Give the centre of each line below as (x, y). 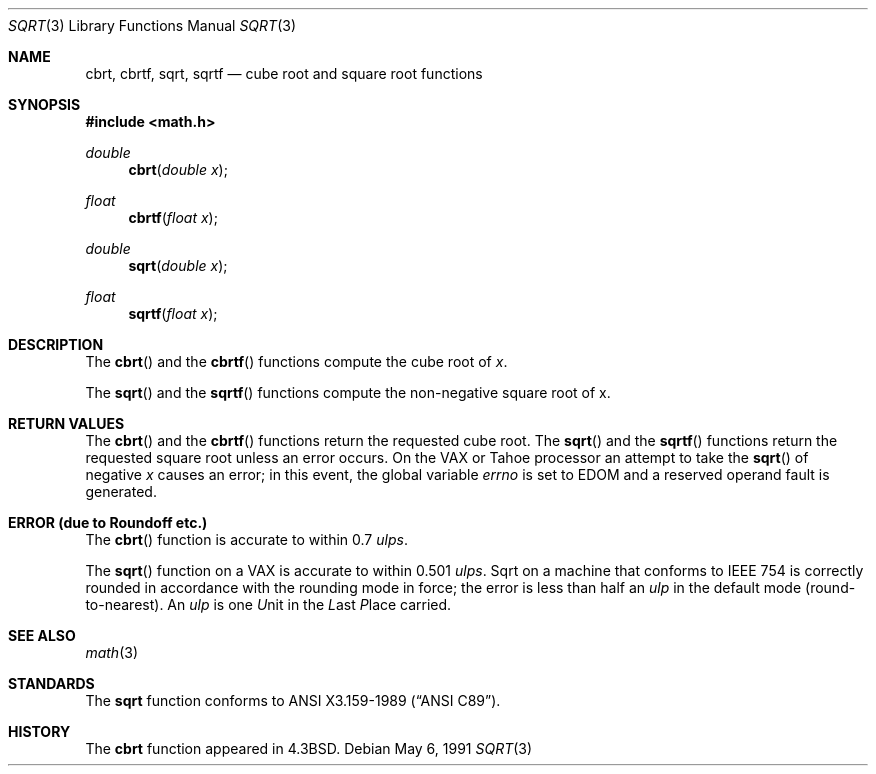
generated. (121, 491)
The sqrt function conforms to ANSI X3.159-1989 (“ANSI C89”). (293, 700)
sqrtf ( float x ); (173, 313)
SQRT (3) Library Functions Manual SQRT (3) (152, 25)
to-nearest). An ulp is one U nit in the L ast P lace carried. (268, 604)
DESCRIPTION (56, 344)
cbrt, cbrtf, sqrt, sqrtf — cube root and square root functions (284, 73)
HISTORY (39, 731)
